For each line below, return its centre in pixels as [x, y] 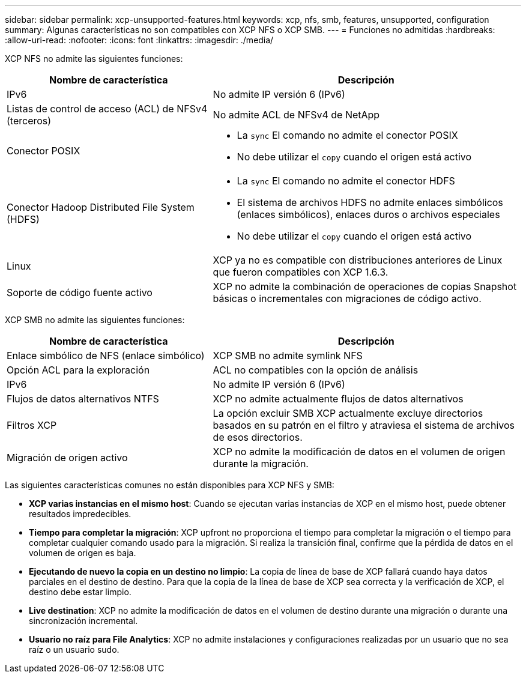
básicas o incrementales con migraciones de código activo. [347, 298]
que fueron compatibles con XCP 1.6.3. [301, 272]
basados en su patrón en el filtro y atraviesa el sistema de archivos [364, 425]
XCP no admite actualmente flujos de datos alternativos [338, 399]
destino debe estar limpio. [80, 592]
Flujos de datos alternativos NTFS [83, 399]
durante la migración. [261, 464]
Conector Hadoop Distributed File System [101, 207]
